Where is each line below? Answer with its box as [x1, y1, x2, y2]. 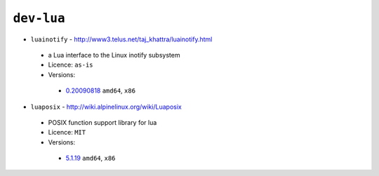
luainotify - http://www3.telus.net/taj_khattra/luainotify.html [30, 35, 213, 43]
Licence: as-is [48, 60, 94, 69]
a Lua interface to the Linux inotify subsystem [48, 50, 180, 59]
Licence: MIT [48, 128, 86, 137]
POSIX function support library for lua [48, 118, 157, 126]
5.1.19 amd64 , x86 [65, 154, 116, 163]
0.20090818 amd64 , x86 [65, 86, 136, 95]
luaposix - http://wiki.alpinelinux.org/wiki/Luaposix [30, 102, 182, 111]
